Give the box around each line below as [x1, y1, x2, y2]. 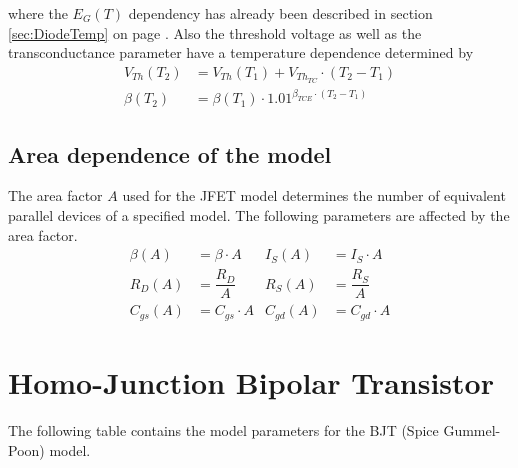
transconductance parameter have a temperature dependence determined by [8, 42, 474, 63]
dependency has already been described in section [128, 3, 433, 23]
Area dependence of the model [8, 138, 332, 169]
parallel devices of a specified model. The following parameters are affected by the [8, 205, 510, 225]
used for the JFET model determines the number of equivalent [122, 185, 506, 206]
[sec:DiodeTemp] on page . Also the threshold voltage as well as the [8, 22, 422, 43]
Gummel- [443, 419, 501, 440]
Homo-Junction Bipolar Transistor [8, 361, 494, 402]
